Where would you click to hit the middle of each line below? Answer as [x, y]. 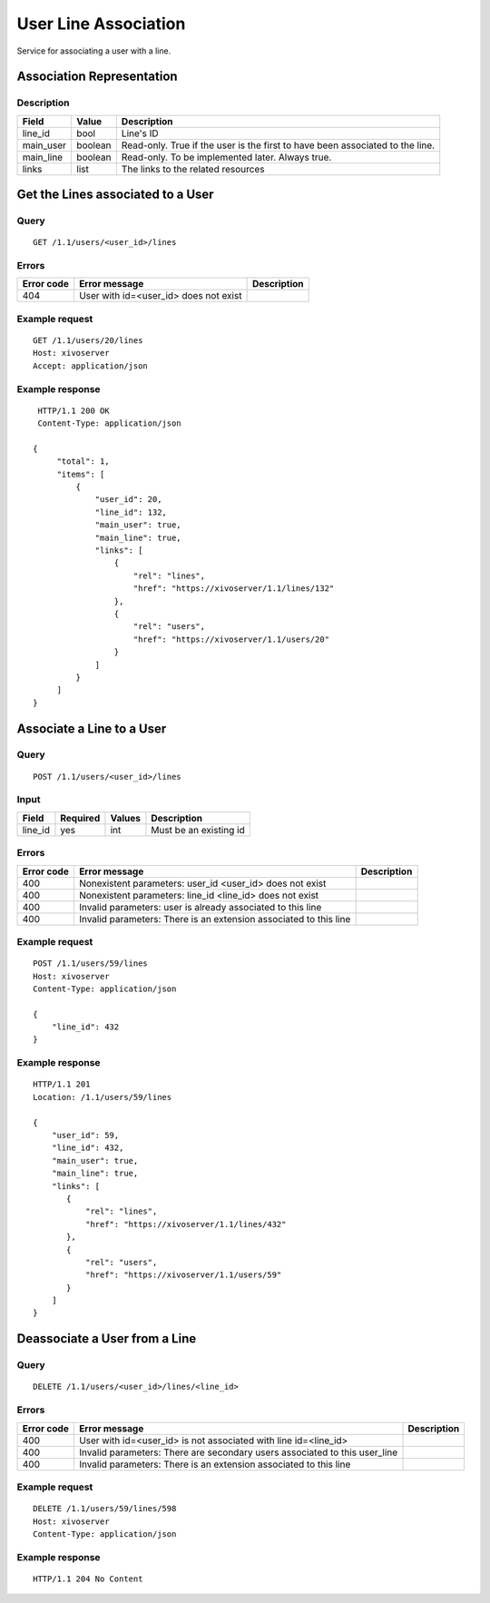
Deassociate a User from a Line [107, 1339]
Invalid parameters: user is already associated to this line [200, 907]
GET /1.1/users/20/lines [88, 340]
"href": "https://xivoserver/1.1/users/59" [183, 1275]
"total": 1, [83, 462]
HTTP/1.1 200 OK [73, 410]
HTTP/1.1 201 [62, 1084]
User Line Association [101, 24]
